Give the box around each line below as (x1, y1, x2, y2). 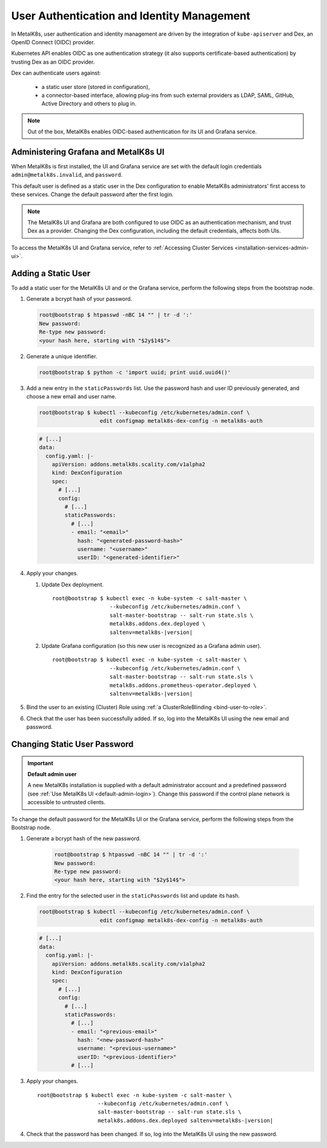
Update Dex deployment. (41, 581, 104, 588)
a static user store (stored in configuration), (41, 83, 150, 90)
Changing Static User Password (11, 739, 134, 749)
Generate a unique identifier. (26, 352, 97, 360)
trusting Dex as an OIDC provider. (11, 58, 95, 65)
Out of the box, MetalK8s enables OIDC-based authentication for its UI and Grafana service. (27, 128, 257, 136)
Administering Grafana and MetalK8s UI (11, 147, 165, 157)
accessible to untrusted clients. (27, 799, 106, 806)
